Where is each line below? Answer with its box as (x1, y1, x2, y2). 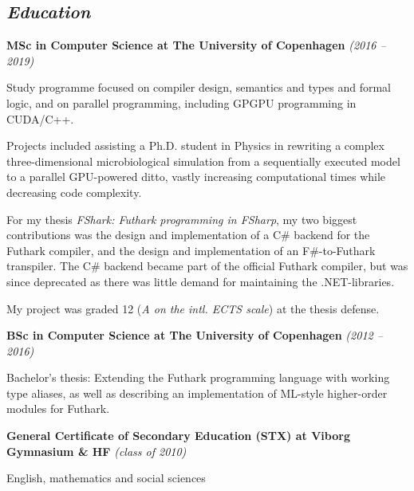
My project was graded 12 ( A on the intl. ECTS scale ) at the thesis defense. (6, 300, 380, 316)
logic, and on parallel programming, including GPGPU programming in (6, 94, 357, 111)
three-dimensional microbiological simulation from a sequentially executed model (6, 152, 400, 169)
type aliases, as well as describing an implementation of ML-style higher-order (6, 384, 388, 401)
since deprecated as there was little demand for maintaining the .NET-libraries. (6, 273, 395, 289)
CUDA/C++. (6, 110, 74, 127)
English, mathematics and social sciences (6, 469, 206, 486)
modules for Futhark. (6, 400, 110, 417)
